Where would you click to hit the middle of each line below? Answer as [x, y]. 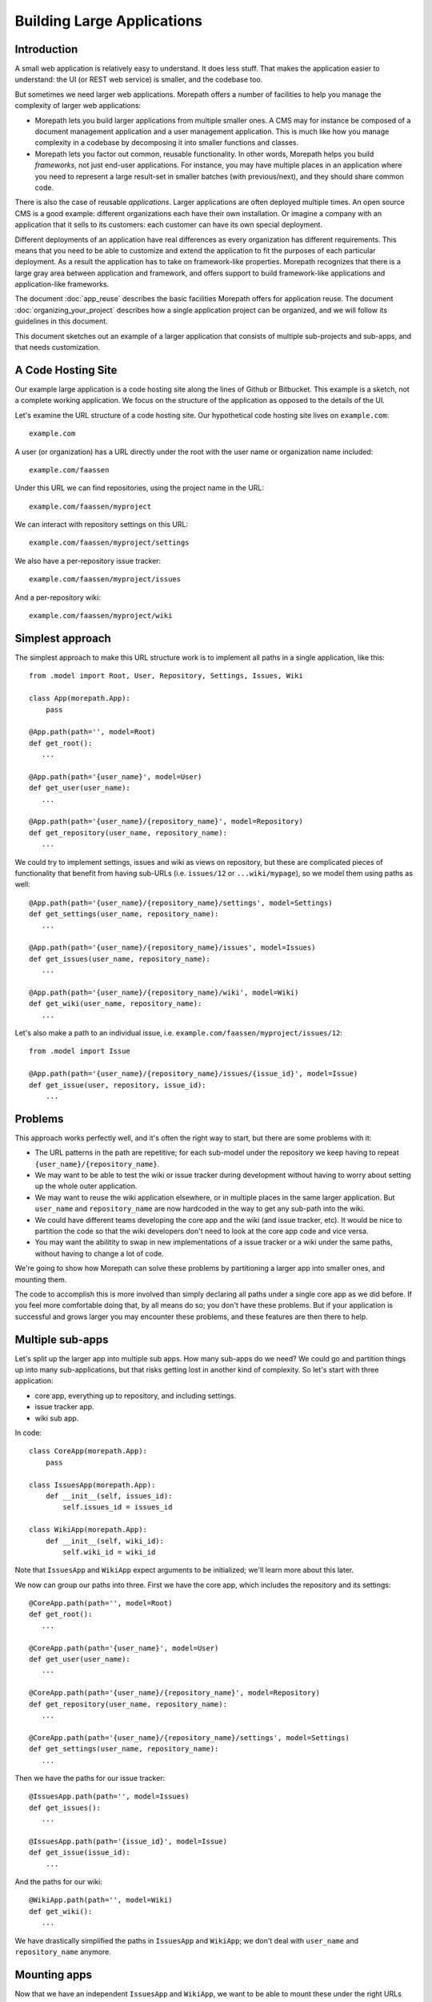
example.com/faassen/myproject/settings [109, 543]
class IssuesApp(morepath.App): [92, 1485]
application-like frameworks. [62, 284]
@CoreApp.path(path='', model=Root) [101, 1603]
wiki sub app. [57, 1418]
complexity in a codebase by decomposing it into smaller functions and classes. [167, 143]
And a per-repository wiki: [58, 597]
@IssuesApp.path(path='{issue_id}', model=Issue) [128, 1841]
